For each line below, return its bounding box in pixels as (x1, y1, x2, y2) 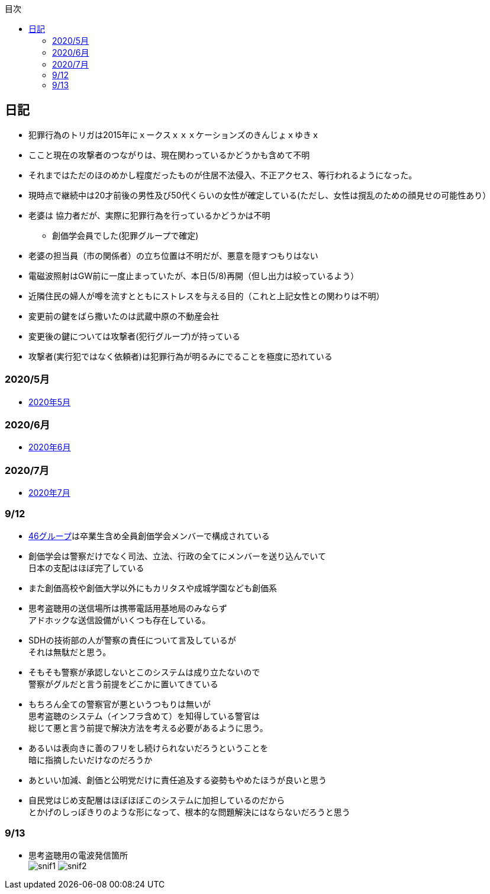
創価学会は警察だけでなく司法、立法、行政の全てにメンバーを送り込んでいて (28, 550, 326, 561)
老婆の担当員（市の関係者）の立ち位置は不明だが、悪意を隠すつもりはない (28, 250, 318, 261)
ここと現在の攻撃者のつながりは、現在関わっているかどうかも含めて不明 (28, 149, 310, 160)
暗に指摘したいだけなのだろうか (28, 754, 153, 765)
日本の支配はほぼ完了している (28, 562, 144, 573)
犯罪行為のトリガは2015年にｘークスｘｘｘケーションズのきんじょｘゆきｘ (28, 129, 320, 140)
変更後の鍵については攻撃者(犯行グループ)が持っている (28, 331, 240, 341)
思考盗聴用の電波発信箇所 (28, 850, 128, 860)
